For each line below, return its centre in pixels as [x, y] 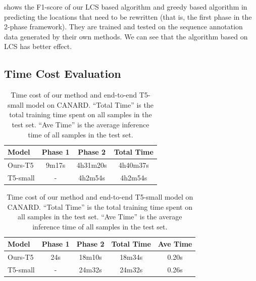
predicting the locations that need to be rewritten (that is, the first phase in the [128, 16]
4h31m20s [92, 165]
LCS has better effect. [38, 46]
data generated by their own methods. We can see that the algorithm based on [126, 36]
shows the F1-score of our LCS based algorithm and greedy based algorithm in [126, 7]
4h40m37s [134, 165]
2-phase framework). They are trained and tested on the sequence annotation [123, 27]
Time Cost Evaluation [63, 74]
